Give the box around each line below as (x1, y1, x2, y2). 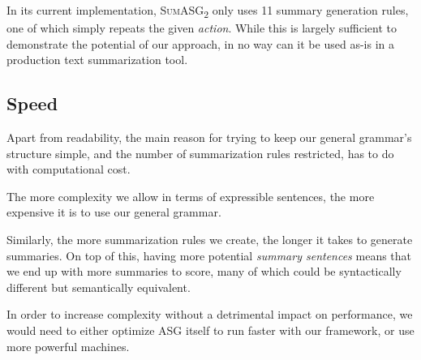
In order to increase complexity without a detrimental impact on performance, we (6, 306, 413, 323)
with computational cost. (6, 161, 131, 178)
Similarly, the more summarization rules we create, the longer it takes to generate (6, 231, 413, 248)
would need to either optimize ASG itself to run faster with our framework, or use (6, 322, 415, 339)
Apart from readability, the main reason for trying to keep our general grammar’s (6, 129, 412, 146)
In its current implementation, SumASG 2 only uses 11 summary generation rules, (6, 2, 409, 20)
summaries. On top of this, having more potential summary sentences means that (6, 246, 412, 264)
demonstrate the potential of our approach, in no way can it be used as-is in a (6, 35, 394, 52)
